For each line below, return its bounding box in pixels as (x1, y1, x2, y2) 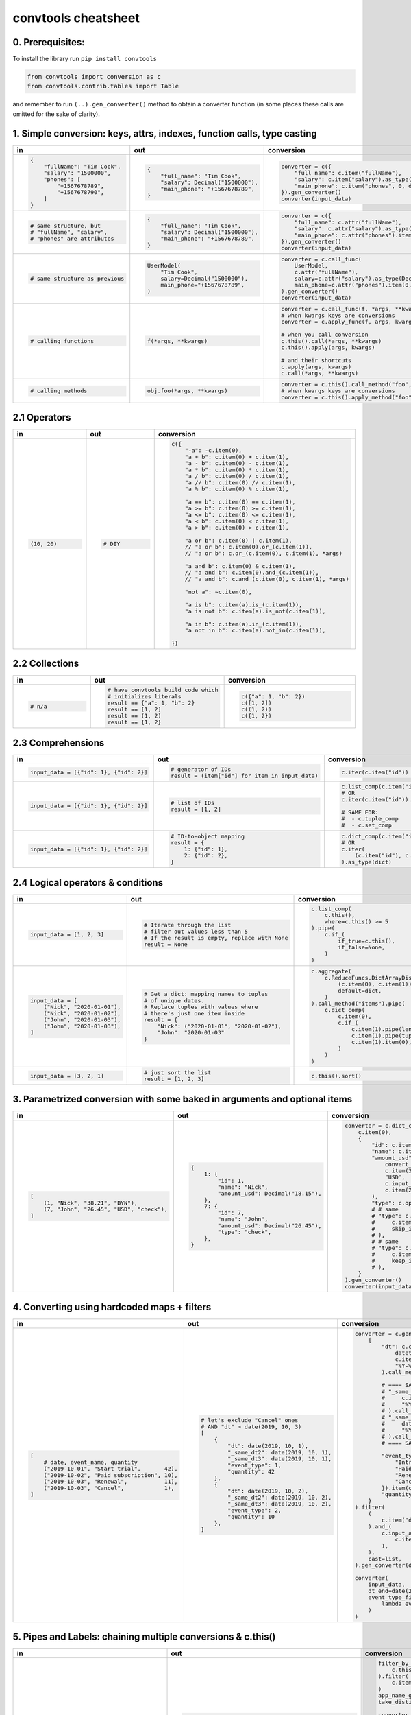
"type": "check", (217, 1228, 272, 1235)
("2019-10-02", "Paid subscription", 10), (43, 1471, 178, 1478)
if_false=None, (338, 944, 386, 951)
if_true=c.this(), (338, 937, 395, 945)
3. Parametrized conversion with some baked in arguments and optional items (12, 1093, 353, 1105)
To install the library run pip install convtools (12, 55, 158, 63)
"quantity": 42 (227, 1468, 275, 1476)
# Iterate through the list (144, 921, 232, 929)
